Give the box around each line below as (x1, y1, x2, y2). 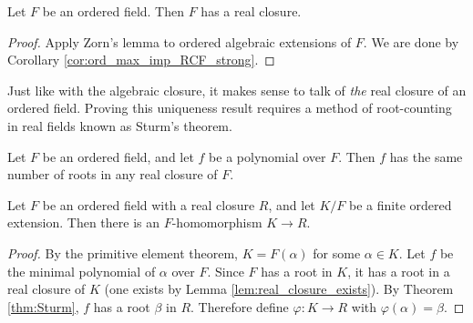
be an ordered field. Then (42, 2, 185, 20)
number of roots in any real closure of (7, 165, 218, 184)
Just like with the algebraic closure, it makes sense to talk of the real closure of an (7, 80, 467, 99)
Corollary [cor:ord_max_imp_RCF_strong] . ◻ (7, 50, 275, 69)
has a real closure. (201, 2, 302, 20)
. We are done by (363, 32, 459, 51)
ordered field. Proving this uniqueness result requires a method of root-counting (7, 98, 452, 117)
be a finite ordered (349, 195, 452, 214)
